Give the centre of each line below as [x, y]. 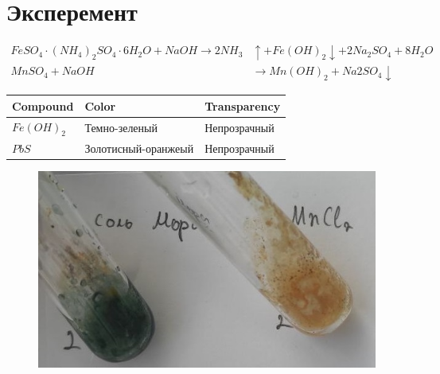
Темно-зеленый [121, 127]
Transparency [243, 105]
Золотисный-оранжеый [139, 148]
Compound [43, 105]
